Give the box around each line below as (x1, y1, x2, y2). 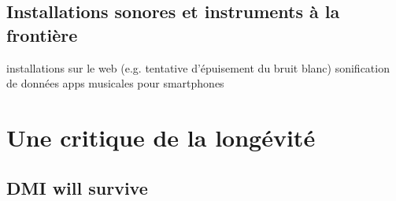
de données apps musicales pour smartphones (6, 75, 224, 91)
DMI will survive (6, 175, 148, 199)
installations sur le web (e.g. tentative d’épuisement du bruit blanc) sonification (6, 59, 390, 76)
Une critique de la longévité (6, 121, 316, 153)
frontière (6, 22, 78, 47)
